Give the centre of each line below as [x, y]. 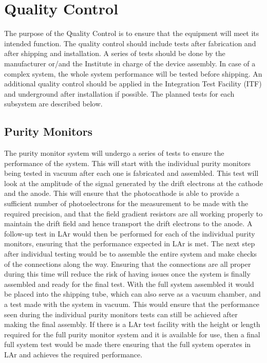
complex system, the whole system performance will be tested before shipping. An [133, 73]
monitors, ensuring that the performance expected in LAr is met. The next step [130, 243]
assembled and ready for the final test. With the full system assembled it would [129, 284]
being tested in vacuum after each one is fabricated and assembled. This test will [131, 173]
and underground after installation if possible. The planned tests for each [119, 93]
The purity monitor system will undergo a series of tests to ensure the [114, 153]
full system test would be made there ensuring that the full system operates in [128, 344]
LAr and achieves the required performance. [73, 354]
